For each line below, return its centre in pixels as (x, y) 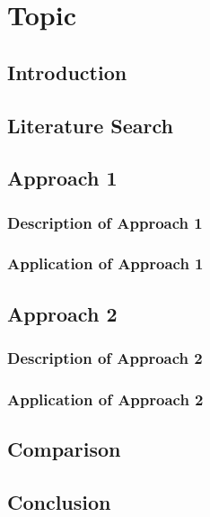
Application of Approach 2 (105, 399)
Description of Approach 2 (105, 358)
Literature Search (90, 125)
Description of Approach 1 (105, 222)
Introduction (67, 72)
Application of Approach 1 (105, 263)
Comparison (64, 449)
